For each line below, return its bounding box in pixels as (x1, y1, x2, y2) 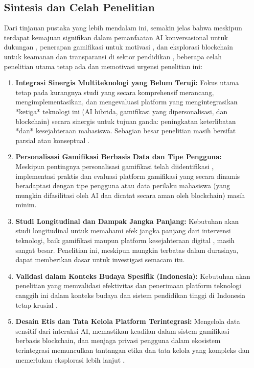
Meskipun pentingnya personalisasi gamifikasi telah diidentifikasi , (15, 161, 214, 171)
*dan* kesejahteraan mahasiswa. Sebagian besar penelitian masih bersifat (15, 125, 236, 136)
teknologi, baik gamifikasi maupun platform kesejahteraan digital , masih (15, 235, 235, 245)
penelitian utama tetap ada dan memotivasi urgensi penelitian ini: (4, 61, 203, 71)
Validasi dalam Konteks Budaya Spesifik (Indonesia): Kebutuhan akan (15, 270, 251, 281)
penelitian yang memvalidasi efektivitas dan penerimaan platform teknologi (15, 280, 241, 291)
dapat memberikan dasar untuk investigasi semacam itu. (15, 254, 185, 265)
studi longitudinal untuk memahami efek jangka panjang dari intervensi (15, 225, 231, 236)
